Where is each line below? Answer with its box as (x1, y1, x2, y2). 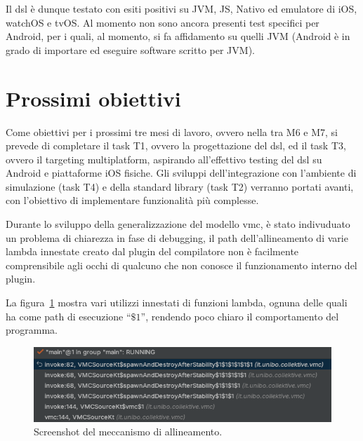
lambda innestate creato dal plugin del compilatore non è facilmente (6, 244, 299, 259)
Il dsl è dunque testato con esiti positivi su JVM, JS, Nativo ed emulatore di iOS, (6, 1, 357, 15)
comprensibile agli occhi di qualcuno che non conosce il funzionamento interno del (6, 257, 357, 272)
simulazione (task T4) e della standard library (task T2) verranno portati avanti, (6, 179, 354, 194)
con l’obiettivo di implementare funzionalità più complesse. (6, 193, 259, 208)
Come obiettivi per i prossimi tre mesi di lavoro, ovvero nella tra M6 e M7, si (6, 124, 338, 139)
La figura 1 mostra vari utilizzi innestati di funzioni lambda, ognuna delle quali (6, 295, 348, 310)
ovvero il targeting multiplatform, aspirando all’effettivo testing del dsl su (6, 151, 322, 166)
